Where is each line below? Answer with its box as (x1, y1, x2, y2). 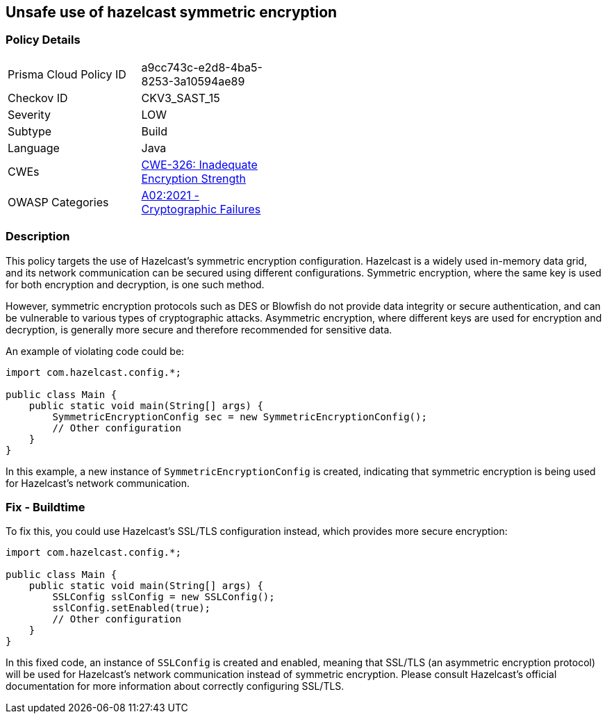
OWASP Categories (8, 195, 109, 209)
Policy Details (6, 33, 81, 47)
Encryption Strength (141, 171, 246, 185)
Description (6, 229, 70, 244)
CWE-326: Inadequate (141, 157, 258, 172)
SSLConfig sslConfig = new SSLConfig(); (52, 591, 275, 603)
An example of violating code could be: (6, 345, 185, 357)
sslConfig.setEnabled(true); (52, 602, 211, 614)
